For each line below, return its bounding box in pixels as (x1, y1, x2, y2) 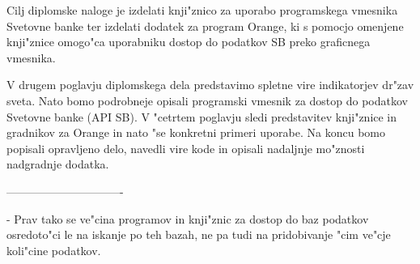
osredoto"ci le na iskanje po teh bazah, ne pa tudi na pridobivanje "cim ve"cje (6, 226, 391, 243)
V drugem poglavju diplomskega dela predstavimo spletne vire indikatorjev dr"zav (6, 76, 414, 93)
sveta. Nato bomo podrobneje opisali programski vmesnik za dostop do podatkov (6, 92, 408, 109)
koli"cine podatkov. (6, 241, 101, 258)
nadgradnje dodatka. (6, 155, 109, 172)
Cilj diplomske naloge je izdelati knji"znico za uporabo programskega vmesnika (6, 2, 398, 18)
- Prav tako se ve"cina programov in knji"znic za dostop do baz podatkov (6, 210, 369, 227)
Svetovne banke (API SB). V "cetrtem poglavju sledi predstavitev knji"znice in (6, 108, 397, 125)
